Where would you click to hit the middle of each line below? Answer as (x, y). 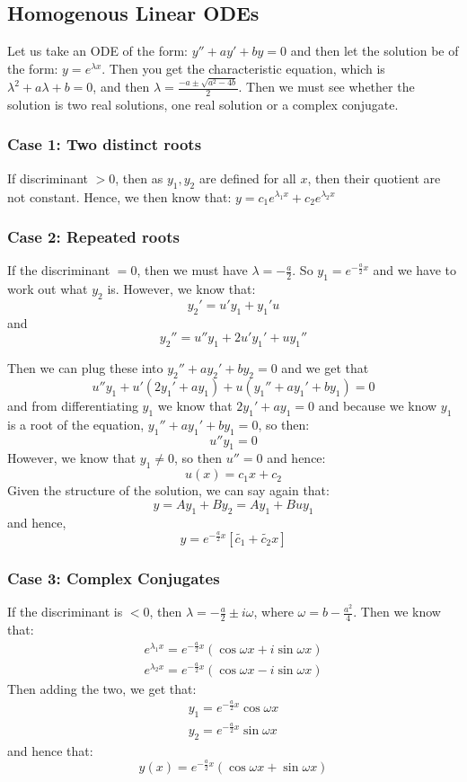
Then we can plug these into (85, 368)
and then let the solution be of (374, 51)
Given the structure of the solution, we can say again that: (168, 490)
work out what (48, 289)
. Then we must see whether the (326, 87)
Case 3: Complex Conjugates (114, 578)
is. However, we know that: (181, 289)
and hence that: (50, 750)
